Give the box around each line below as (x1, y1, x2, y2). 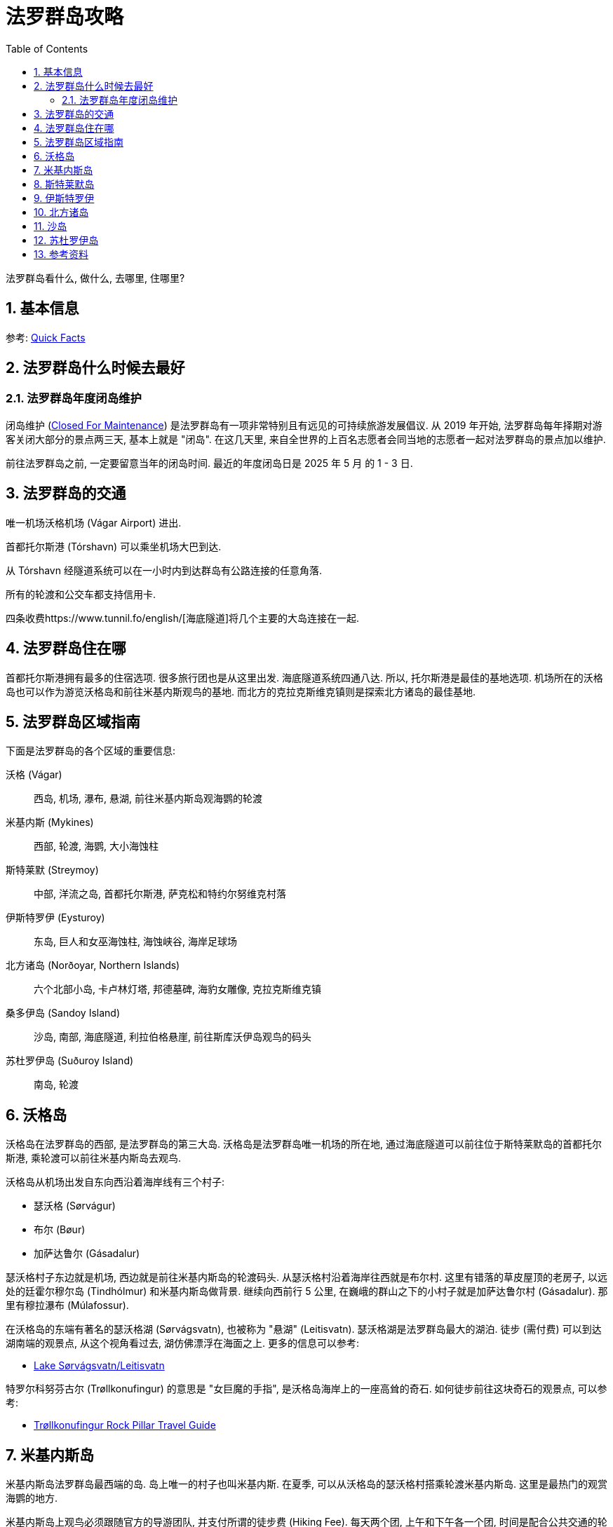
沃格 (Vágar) (6, 768, 62, 781)
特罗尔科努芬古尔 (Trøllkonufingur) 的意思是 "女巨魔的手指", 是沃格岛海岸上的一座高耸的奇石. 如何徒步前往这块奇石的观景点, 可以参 (6, 1383, 607, 1395)
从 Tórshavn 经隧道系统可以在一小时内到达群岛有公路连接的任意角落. (6, 564, 322, 576)
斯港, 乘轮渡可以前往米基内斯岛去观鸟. (6, 1152, 182, 1165)
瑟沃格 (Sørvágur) (34, 1200, 116, 1212)
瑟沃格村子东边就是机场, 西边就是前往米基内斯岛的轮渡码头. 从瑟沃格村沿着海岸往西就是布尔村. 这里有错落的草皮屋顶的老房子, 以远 (6, 1271, 607, 1284)
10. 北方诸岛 (34, 205, 89, 218)
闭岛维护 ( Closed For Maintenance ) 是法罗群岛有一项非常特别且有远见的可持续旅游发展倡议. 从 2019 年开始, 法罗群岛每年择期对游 (6, 419, 602, 431)
